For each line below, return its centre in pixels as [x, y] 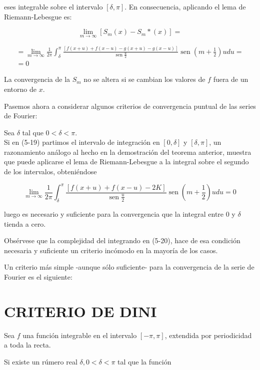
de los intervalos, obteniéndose [50, 172]
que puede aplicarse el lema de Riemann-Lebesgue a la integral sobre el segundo [126, 162]
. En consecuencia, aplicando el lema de [185, 6]
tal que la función [144, 361]
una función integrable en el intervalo [80, 335]
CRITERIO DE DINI [80, 311]
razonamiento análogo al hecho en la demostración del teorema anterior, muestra [128, 152]
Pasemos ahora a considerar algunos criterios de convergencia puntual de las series [130, 106]
